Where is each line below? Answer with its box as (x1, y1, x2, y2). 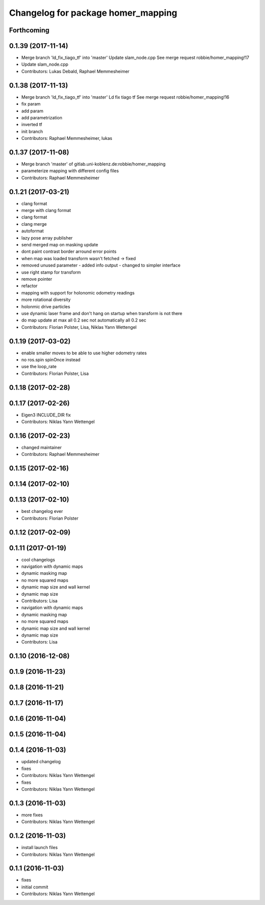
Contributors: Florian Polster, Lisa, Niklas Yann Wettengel (21, 324, 137, 330)
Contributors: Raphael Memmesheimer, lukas (21, 135, 112, 141)
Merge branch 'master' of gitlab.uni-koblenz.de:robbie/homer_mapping (21, 161, 166, 167)
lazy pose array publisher (21, 235, 73, 240)
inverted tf (21, 122, 43, 128)
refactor (21, 283, 38, 289)
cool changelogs (21, 557, 55, 562)
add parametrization (21, 114, 62, 120)
